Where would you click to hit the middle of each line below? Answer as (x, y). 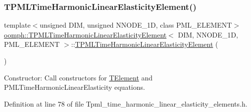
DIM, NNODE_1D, (208, 34)
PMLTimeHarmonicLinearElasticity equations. (75, 87)
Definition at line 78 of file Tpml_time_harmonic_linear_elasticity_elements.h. (126, 103)
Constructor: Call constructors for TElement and (78, 77)
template (17, 25)
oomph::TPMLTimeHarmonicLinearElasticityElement (85, 34)
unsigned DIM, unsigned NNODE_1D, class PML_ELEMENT (136, 25)
